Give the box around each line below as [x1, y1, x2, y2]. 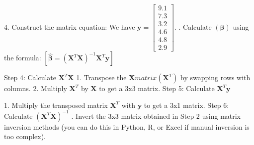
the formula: [4, 52, 41, 63]
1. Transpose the [76, 72, 127, 83]
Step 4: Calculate [4, 72, 56, 83]
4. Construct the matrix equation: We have [4, 21, 135, 32]
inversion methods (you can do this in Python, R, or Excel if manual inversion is [4, 121, 250, 132]
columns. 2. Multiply [4, 83, 67, 94]
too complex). [4, 131, 46, 142]
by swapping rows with [180, 72, 251, 83]
